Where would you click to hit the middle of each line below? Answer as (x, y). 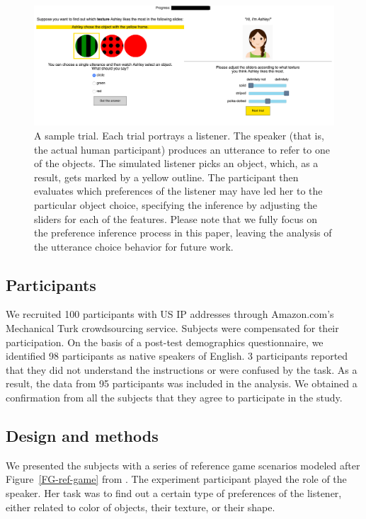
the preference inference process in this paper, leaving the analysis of (183, 233)
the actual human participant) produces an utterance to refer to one (182, 149)
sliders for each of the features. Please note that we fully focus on (176, 218)
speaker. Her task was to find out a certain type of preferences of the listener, (174, 493)
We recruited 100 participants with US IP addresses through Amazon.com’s (170, 314)
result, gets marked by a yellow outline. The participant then (166, 177)
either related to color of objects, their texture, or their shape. (141, 507)
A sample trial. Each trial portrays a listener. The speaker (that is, (179, 135)
